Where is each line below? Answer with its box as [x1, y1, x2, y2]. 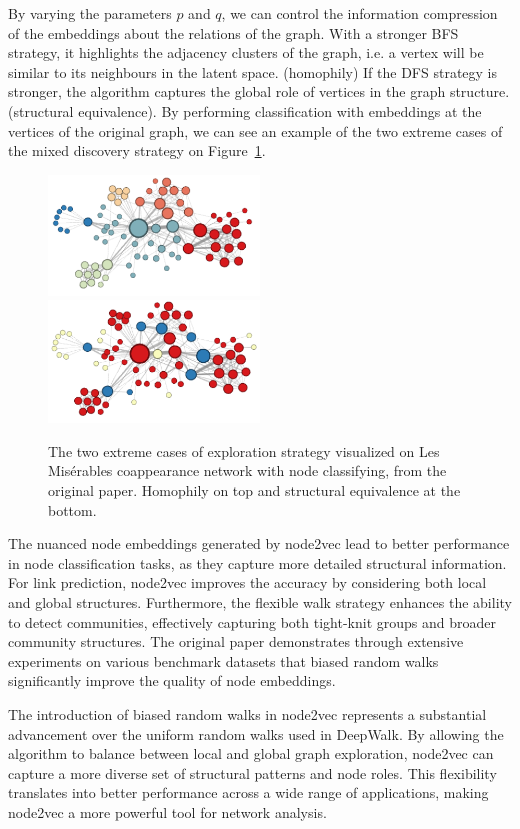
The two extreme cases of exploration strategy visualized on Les [48, 440, 440, 461]
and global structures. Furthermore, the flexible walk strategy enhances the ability [8, 591, 512, 612]
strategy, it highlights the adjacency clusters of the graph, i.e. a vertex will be [8, 42, 484, 63]
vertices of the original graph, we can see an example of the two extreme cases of [8, 120, 503, 141]
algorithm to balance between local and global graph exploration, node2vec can [8, 743, 494, 764]
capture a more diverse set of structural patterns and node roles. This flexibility [8, 762, 497, 783]
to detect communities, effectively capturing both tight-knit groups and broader [8, 611, 496, 632]
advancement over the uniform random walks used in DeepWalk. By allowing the [8, 723, 504, 744]
